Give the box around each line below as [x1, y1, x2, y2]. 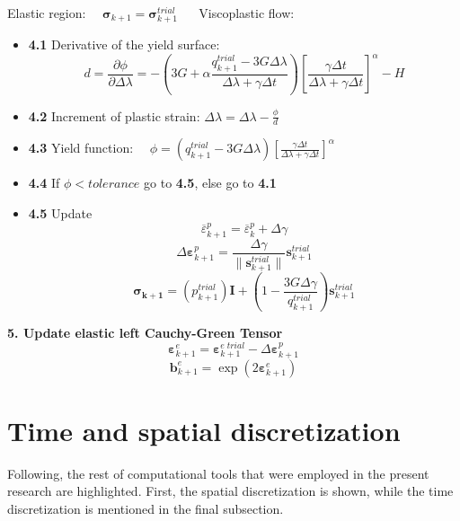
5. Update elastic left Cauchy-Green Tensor [7, 322, 283, 341]
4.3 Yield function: [28, 138, 134, 157]
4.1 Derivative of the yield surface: [28, 35, 220, 54]
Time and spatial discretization [7, 411, 401, 448]
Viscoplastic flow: [199, 4, 295, 22]
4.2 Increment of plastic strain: [28, 106, 200, 125]
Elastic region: [7, 4, 86, 22]
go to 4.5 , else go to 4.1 [144, 173, 277, 192]
